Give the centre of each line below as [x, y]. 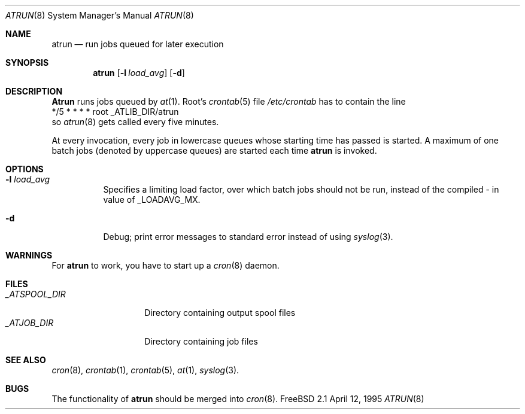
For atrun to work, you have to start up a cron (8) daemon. [166, 265]
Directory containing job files [201, 341]
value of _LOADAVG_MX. [152, 200]
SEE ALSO [26, 360]
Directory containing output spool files [220, 313]
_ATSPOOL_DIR [36, 294]
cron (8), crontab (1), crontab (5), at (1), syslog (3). [145, 370]
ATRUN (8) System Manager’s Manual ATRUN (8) [100, 15]
